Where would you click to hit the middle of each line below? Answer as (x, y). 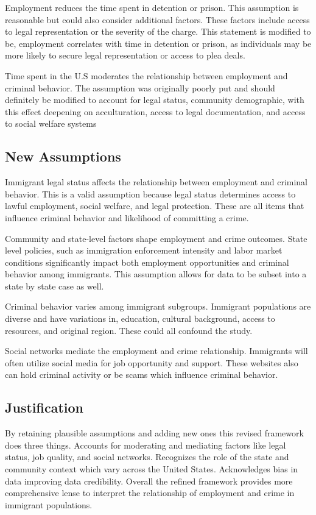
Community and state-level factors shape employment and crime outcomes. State (156, 238)
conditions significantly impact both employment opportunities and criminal (147, 262)
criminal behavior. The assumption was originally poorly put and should (140, 87)
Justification (44, 407)
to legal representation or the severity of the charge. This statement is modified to (158, 31)
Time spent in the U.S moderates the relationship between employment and (146, 75)
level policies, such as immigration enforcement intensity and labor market (144, 250)
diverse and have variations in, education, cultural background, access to (140, 318)
